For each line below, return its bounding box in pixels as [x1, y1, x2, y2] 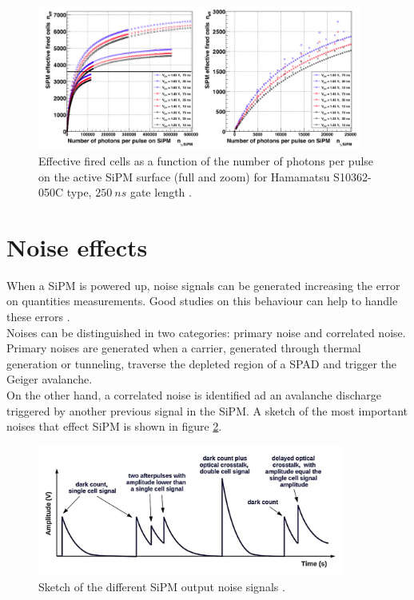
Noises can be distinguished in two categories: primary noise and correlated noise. [6, 324, 406, 340]
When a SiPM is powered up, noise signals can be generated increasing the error [6, 276, 400, 293]
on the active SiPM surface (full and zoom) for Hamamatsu [38, 168, 330, 185]
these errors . [6, 308, 70, 325]
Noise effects [6, 230, 148, 263]
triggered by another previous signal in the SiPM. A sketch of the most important [6, 402, 408, 419]
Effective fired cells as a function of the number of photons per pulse [38, 152, 374, 169]
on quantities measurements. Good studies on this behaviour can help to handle [6, 292, 398, 309]
